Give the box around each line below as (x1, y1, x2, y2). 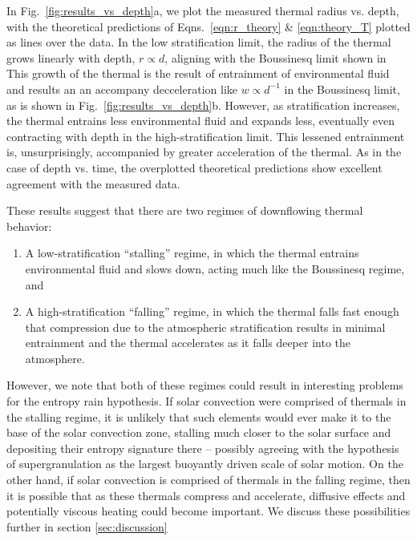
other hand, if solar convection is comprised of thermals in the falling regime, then (6, 471, 411, 488)
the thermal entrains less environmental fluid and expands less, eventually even (6, 112, 395, 129)
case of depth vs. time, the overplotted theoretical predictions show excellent (6, 159, 383, 176)
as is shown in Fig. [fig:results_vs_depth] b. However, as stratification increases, (6, 96, 400, 113)
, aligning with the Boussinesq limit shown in (164, 49, 387, 66)
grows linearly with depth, (6, 49, 136, 66)
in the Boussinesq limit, (284, 80, 400, 97)
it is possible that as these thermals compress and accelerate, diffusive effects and (6, 486, 406, 503)
